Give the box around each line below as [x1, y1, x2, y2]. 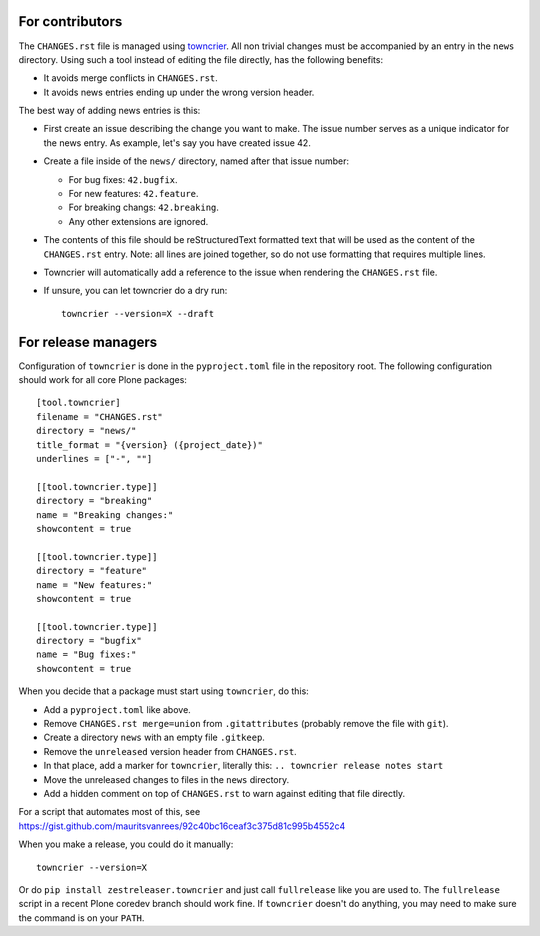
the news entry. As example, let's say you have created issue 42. [43, 136, 312, 149]
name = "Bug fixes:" [36, 649, 137, 660]
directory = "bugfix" [36, 635, 142, 647]
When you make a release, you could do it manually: [18, 838, 234, 850]
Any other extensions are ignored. [68, 215, 209, 227]
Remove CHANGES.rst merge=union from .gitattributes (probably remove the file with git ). [43, 718, 449, 730]
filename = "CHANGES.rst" [36, 411, 164, 422]
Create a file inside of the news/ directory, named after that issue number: [43, 155, 350, 167]
